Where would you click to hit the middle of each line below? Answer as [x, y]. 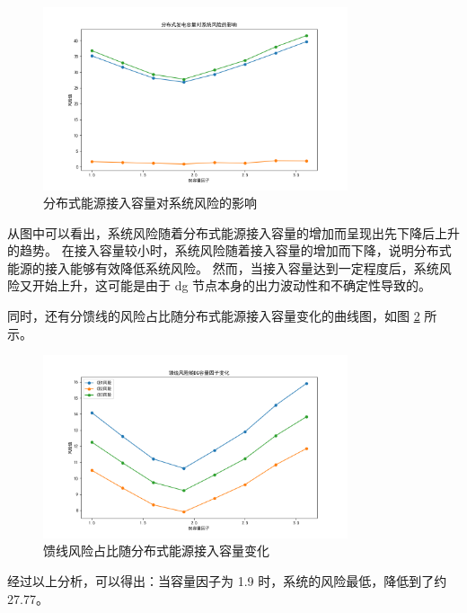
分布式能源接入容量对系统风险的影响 [150, 203]
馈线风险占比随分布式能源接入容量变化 [156, 551]
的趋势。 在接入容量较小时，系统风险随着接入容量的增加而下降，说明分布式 [229, 250]
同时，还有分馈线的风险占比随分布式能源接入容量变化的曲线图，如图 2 [214, 316]
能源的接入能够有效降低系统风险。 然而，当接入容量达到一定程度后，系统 [223, 267]
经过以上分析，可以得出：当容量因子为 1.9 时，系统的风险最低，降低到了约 [227, 580]
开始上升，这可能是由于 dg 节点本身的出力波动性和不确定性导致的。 [232, 285]
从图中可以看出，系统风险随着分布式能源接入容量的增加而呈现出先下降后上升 [233, 232]
